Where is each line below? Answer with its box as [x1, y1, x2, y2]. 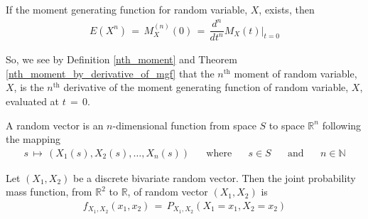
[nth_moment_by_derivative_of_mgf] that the [6, 65, 215, 80]
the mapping [6, 132, 61, 146]
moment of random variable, [234, 65, 357, 80]
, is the [13, 80, 44, 95]
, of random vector [127, 184, 208, 199]
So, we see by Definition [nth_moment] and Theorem [6, 52, 237, 67]
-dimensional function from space [112, 117, 256, 132]
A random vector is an [6, 117, 104, 132]
